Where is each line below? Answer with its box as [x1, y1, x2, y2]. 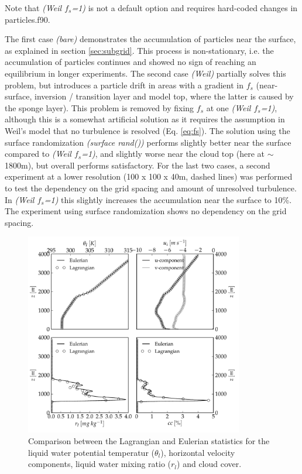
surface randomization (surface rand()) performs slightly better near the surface [5, 136, 291, 148]
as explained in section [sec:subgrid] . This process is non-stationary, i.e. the [5, 44, 274, 56]
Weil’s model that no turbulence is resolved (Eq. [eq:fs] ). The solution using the [5, 124, 290, 136]
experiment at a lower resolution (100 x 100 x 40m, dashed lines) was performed [5, 170, 293, 183]
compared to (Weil [5, 147, 71, 160]
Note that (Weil [5, 2, 62, 13]
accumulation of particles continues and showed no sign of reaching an [5, 56, 256, 68]
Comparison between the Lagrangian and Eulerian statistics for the [28, 434, 270, 446]
